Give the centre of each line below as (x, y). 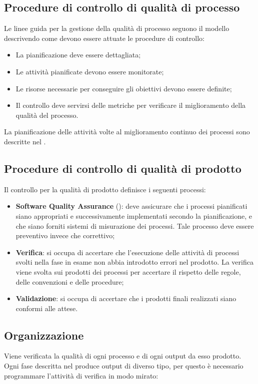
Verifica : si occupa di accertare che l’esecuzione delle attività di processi (127, 252)
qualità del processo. (47, 115)
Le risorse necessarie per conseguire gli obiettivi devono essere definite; (124, 88)
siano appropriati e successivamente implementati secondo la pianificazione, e (134, 215)
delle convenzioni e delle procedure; (70, 281)
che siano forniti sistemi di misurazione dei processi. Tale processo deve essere (135, 225)
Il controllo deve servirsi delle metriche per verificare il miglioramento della (131, 105)
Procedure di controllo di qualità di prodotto (123, 168)
